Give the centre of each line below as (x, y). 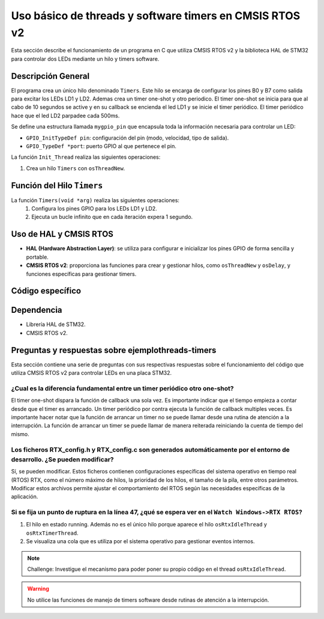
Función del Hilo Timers (57, 186)
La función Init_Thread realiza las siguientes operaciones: (86, 157)
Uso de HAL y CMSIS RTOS (62, 234)
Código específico (46, 291)
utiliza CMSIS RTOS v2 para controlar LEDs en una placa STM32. (91, 373)
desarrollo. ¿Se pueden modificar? (62, 459)
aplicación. (25, 497)
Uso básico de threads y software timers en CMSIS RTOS (156, 16)
